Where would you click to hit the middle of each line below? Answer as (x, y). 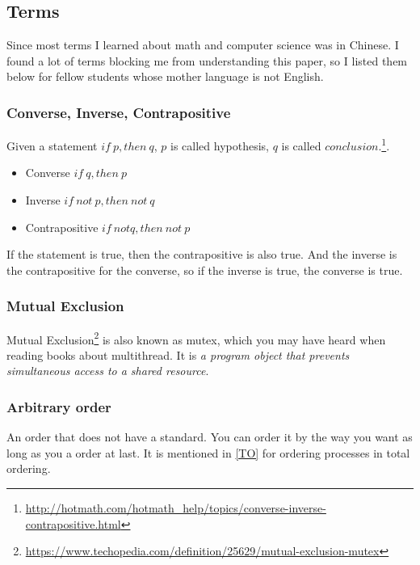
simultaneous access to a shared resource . (108, 371)
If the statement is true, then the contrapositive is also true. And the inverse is (202, 254)
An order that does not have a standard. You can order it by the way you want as (210, 437)
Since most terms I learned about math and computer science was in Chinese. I (203, 45)
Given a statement (52, 145)
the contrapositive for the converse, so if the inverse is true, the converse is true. (205, 270)
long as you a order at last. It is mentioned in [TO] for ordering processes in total (208, 452)
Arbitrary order (59, 407)
